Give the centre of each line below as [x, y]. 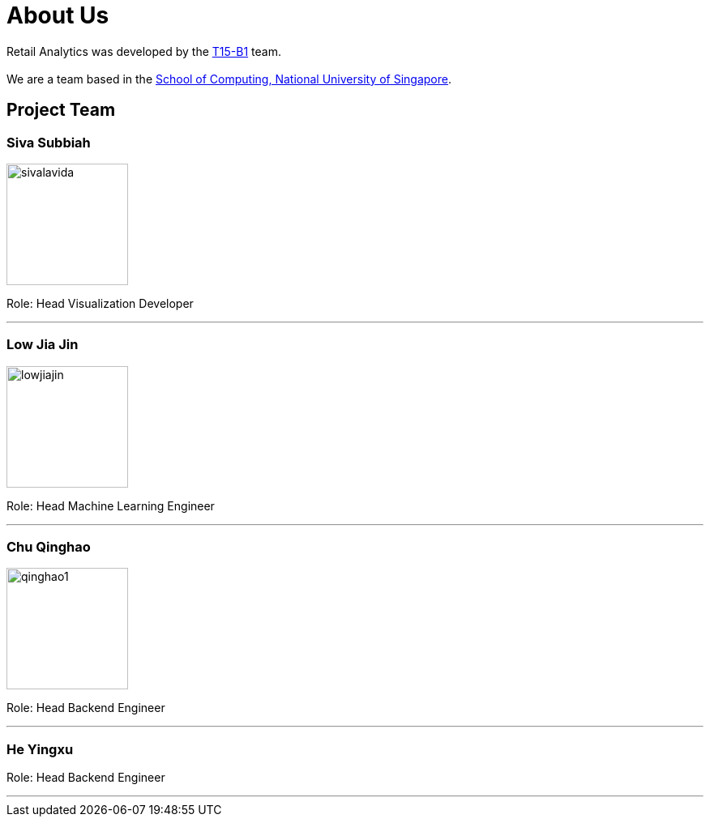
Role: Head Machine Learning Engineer [111, 505]
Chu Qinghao [49, 547]
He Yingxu [40, 749]
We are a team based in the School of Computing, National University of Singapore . [229, 79]
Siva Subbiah [49, 142]
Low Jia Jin [43, 345]
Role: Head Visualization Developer [100, 303]
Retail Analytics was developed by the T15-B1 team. [144, 51]
